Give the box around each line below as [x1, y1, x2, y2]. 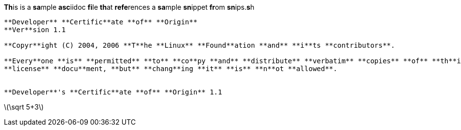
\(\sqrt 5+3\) [4, 103, 44, 111]
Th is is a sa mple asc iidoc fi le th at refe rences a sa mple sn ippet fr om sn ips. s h [4, 3, 254, 11]
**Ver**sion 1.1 [4, 26, 66, 34]
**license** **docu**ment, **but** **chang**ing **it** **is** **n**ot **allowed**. [4, 65, 337, 73]
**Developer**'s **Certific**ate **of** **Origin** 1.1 [4, 88, 222, 96]
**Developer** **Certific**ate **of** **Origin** [4, 18, 198, 26]
